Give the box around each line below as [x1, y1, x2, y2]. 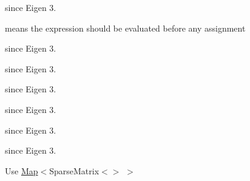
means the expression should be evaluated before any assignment [5, 21, 246, 34]
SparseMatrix [49, 164, 100, 177]
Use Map [5, 164, 38, 177]
